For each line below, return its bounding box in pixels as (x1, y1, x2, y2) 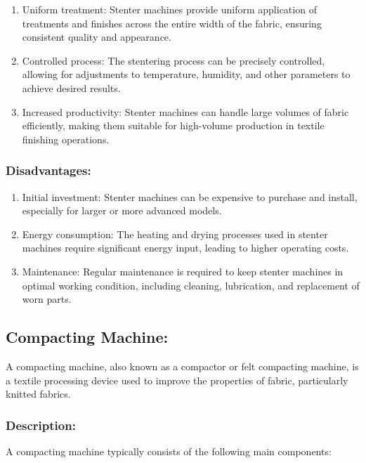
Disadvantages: (6, 162, 91, 179)
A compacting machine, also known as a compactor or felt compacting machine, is (6, 358, 359, 373)
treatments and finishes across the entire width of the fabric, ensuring (22, 15, 322, 30)
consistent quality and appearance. (22, 30, 171, 44)
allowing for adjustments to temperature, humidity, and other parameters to (22, 67, 351, 81)
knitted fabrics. (6, 386, 71, 401)
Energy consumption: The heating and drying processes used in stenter (22, 226, 328, 241)
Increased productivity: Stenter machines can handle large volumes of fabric (22, 104, 349, 119)
